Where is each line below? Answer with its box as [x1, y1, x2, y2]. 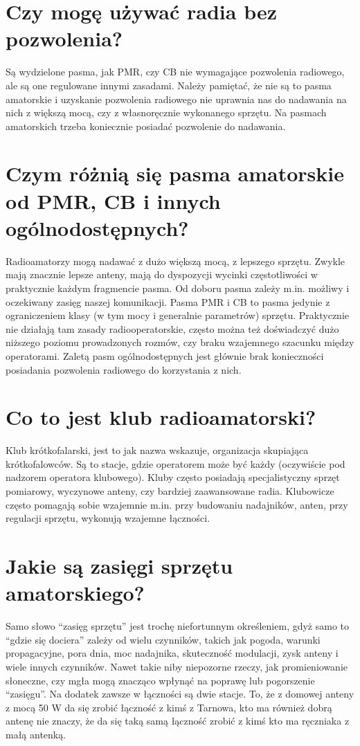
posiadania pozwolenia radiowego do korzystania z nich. [6, 362, 242, 376]
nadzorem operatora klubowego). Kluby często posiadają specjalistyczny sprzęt [6, 470, 340, 484]
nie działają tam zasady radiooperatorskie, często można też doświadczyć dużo [6, 321, 339, 336]
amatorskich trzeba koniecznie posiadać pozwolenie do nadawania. [6, 118, 286, 133]
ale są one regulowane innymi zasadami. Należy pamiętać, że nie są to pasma [6, 78, 332, 92]
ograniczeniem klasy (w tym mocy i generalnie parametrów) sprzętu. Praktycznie [6, 308, 349, 322]
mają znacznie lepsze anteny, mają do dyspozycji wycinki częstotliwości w [6, 267, 318, 282]
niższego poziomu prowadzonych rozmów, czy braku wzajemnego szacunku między [6, 335, 354, 349]
